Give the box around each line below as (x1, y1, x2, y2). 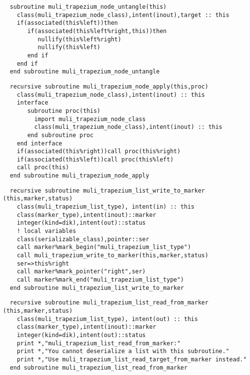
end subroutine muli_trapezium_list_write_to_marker (10, 284, 184, 291)
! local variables (17, 228, 76, 235)
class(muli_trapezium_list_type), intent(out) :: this (17, 315, 198, 322)
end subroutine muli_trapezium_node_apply (10, 172, 149, 179)
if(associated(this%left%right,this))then (27, 27, 167, 35)
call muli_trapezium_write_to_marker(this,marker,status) (17, 252, 209, 259)
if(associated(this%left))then (17, 19, 118, 27)
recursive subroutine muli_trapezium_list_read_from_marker (10, 299, 209, 306)
